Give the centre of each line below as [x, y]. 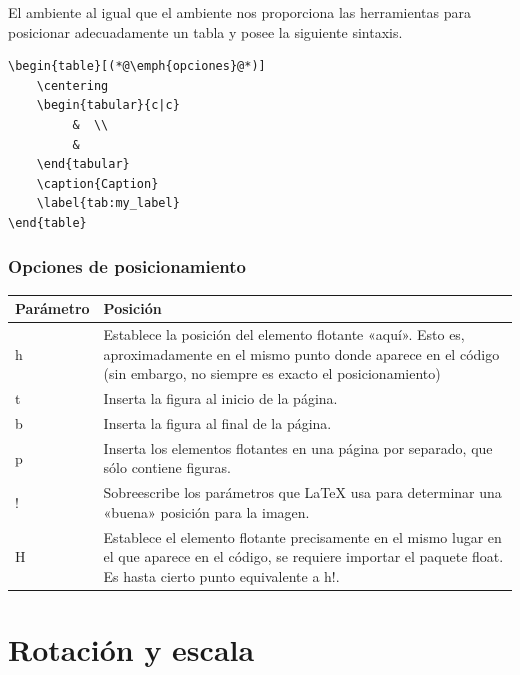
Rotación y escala [131, 649]
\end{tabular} [83, 164]
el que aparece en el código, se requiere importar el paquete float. [303, 556]
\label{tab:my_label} [108, 203]
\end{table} [47, 222]
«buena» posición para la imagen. [206, 511]
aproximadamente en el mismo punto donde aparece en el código [301, 353]
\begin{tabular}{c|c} [108, 105]
